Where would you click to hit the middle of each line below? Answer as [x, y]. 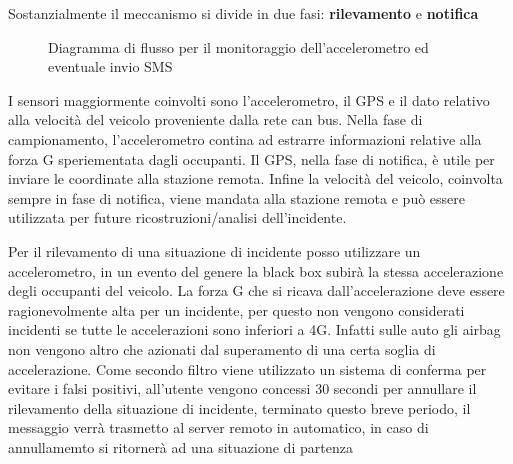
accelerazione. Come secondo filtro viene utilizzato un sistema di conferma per [247, 368]
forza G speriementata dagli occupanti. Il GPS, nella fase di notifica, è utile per [251, 158]
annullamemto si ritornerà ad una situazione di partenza [180, 446]
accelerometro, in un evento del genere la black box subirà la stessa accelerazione [256, 270]
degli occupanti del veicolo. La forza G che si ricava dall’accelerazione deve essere [256, 290]
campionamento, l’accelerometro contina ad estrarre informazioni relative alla [245, 138]
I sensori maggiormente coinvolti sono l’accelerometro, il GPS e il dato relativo [249, 99]
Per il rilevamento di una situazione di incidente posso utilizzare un [214, 250]
